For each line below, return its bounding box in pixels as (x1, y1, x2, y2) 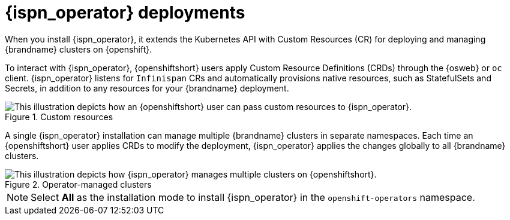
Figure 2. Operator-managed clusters (5, 179, 152, 190)
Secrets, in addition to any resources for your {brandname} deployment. (5, 82, 289, 93)
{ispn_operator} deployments (5, 2, 245, 23)
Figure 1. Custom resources (5, 111, 113, 122)
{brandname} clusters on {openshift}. (5, 44, 152, 54)
